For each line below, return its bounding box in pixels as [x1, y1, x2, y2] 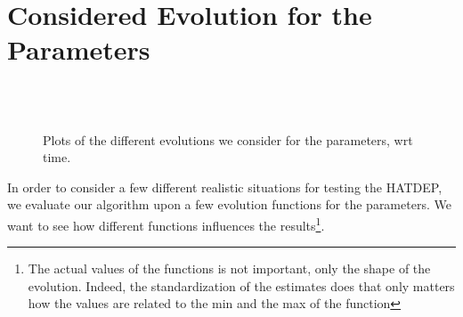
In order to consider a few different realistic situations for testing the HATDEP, [7, 177, 443, 196]
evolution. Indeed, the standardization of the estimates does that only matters [28, 276, 455, 295]
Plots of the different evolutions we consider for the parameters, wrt [43, 130, 413, 149]
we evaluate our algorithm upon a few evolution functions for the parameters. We [7, 195, 451, 214]
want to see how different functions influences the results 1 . [7, 213, 325, 234]
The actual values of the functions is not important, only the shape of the [28, 259, 431, 278]
